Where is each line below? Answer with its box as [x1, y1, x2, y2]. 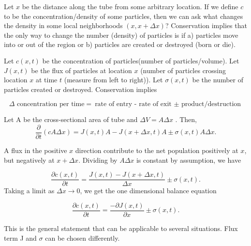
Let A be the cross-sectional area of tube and [4, 114, 138, 124]
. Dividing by [78, 154, 118, 165]
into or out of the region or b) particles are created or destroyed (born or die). [4, 39, 236, 49]
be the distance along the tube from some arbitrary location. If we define [22, 1, 238, 11]
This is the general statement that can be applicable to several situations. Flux [4, 223, 238, 233]
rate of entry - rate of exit [95, 101, 172, 108]
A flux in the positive [4, 145, 67, 155]
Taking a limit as [4, 185, 55, 196]
